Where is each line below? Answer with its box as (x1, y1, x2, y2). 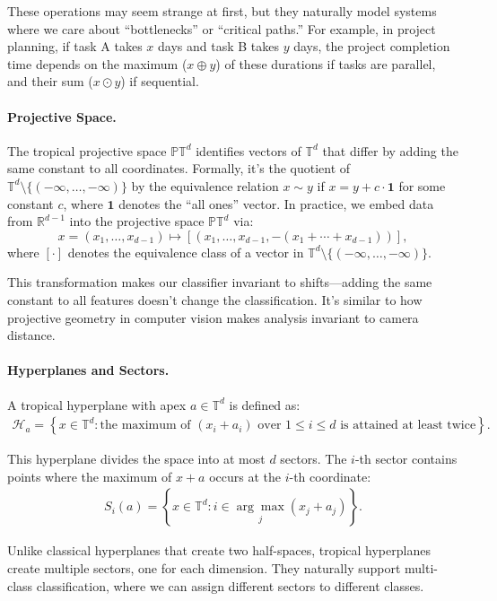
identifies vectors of (196, 141, 301, 160)
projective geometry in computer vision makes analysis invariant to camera (7, 308, 419, 327)
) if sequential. (120, 72, 199, 91)
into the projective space (69, 212, 205, 231)
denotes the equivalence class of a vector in (67, 242, 304, 261)
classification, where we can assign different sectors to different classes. (36, 576, 424, 595)
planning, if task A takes (7, 37, 143, 56)
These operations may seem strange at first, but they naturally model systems (7, 2, 437, 20)
